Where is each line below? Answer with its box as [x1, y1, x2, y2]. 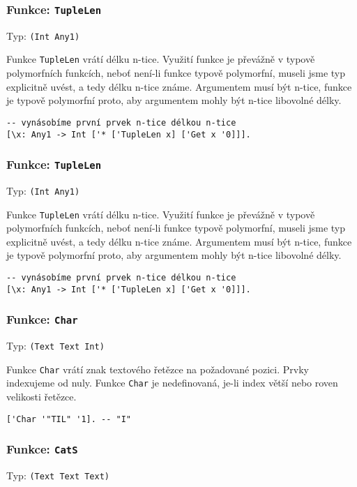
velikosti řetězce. [6, 389, 77, 404]
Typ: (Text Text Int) [6, 338, 105, 353]
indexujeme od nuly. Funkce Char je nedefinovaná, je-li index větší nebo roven [6, 375, 338, 390]
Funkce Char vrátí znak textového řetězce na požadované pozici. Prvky [6, 361, 309, 376]
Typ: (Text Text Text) [6, 468, 109, 483]
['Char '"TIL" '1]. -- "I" [6, 414, 131, 424]
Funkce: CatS [6, 440, 78, 458]
